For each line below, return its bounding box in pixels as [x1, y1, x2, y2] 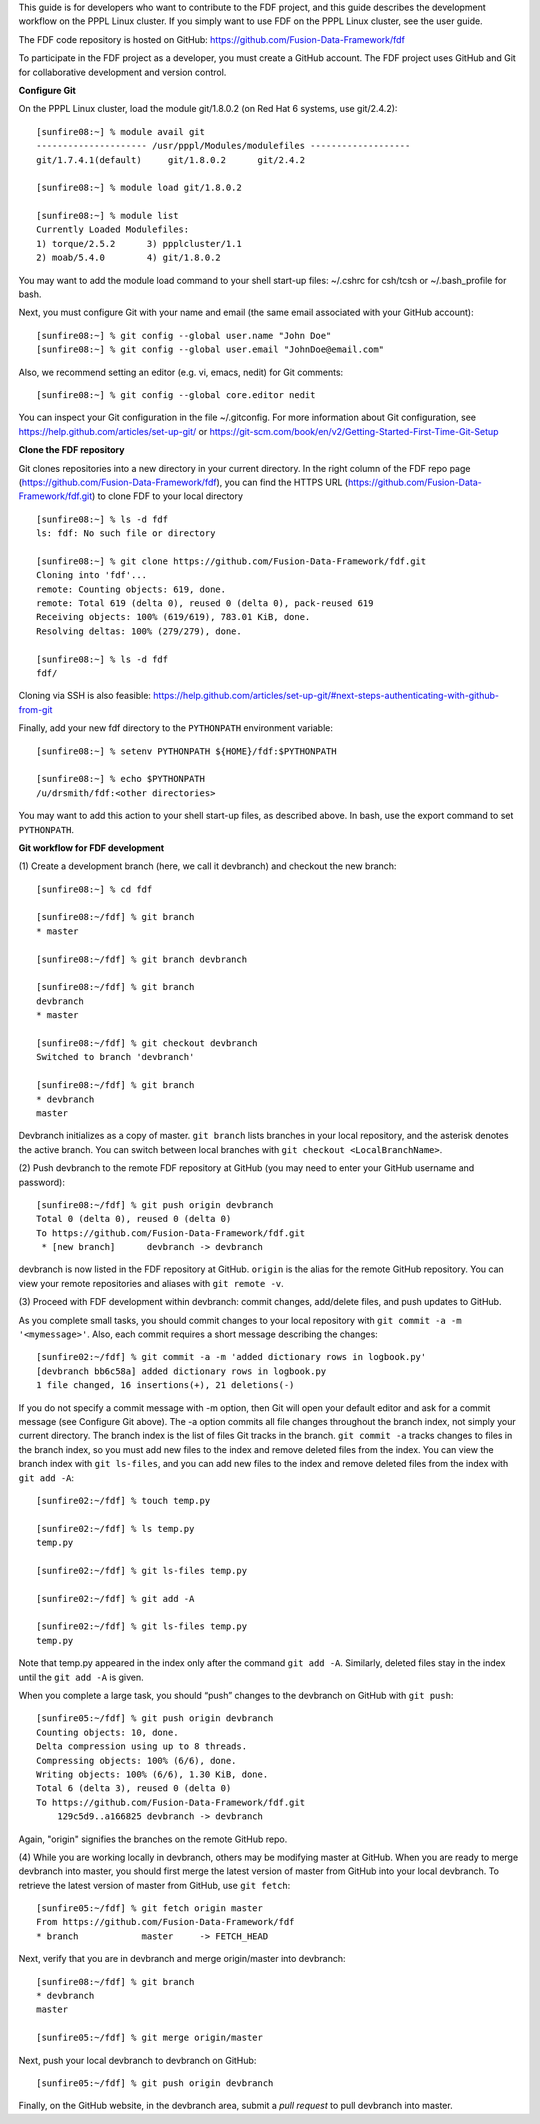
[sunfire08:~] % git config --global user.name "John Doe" [36, 330, 332, 341]
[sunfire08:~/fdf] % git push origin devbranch [36, 1199, 274, 1210]
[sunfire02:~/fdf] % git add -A [36, 1593, 195, 1604]
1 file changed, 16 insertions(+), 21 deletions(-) [36, 1380, 295, 1391]
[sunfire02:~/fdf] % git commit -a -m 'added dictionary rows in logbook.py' [36, 1351, 427, 1363]
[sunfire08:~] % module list [36, 210, 179, 222]
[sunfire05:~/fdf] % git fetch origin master [36, 1903, 264, 1914]
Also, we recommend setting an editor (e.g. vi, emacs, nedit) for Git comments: [18, 366, 344, 378]
